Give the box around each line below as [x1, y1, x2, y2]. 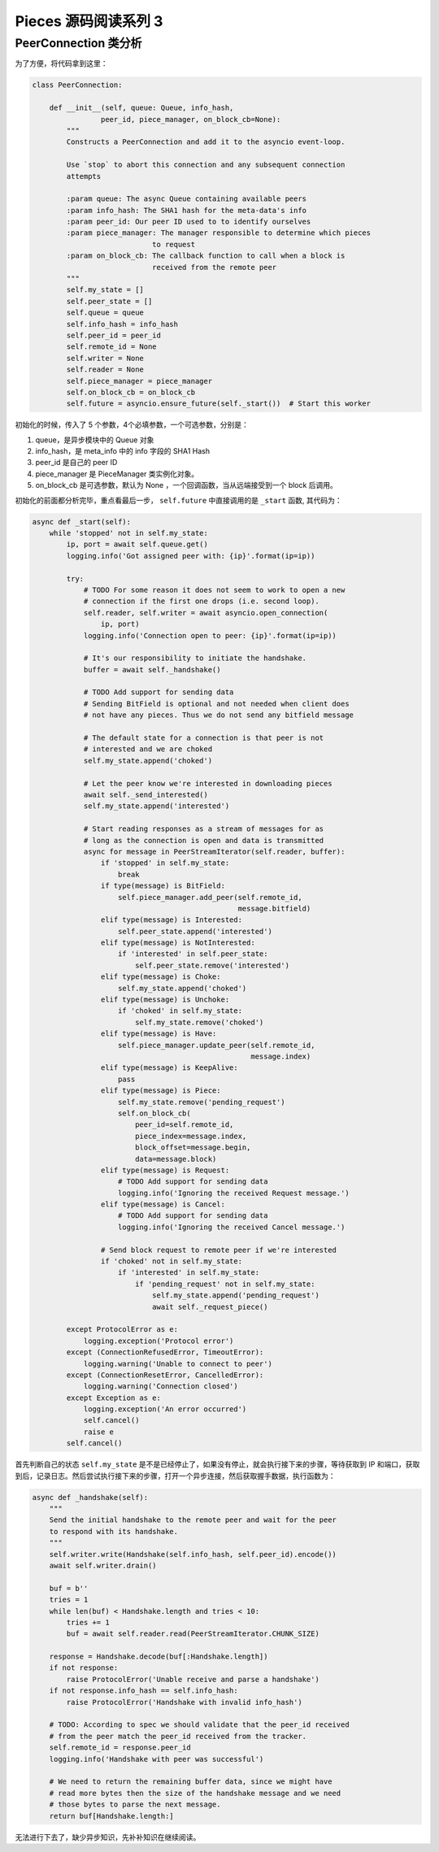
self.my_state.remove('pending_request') [118, 1098, 285, 1106]
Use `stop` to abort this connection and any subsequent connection [66, 160, 346, 170]
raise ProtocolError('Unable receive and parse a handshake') [66, 1675, 320, 1684]
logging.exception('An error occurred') [83, 1405, 247, 1414]
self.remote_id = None [66, 342, 158, 351]
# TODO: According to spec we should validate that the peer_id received [49, 1720, 350, 1729]
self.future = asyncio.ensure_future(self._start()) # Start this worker [66, 399, 372, 408]
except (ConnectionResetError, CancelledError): [66, 1370, 264, 1380]
